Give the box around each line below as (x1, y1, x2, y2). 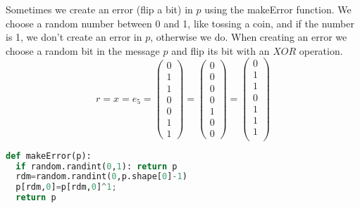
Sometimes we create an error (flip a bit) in (6, 2, 193, 16)
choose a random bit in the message (6, 43, 160, 58)
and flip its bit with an (171, 43, 270, 58)
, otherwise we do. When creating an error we (150, 30, 347, 44)
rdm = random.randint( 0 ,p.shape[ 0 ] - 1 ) (15, 171, 187, 182)
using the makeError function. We (204, 2, 352, 16)
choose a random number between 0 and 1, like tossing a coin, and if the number (6, 15, 354, 30)
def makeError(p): (6, 150, 92, 161)
